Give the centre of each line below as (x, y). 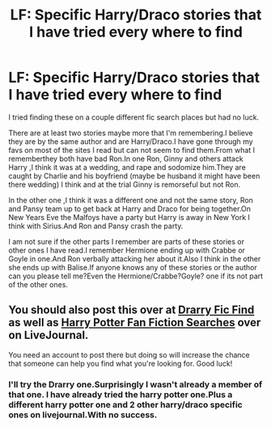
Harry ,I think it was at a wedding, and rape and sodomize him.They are (127, 167)
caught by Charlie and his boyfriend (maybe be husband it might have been (134, 176)
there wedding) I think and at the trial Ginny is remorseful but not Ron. (125, 184)
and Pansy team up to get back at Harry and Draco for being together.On (130, 209)
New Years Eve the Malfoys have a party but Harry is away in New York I (129, 217)
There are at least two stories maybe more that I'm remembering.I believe (131, 133)
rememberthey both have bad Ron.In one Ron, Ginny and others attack (126, 159)
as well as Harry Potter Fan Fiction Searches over (135, 322)
